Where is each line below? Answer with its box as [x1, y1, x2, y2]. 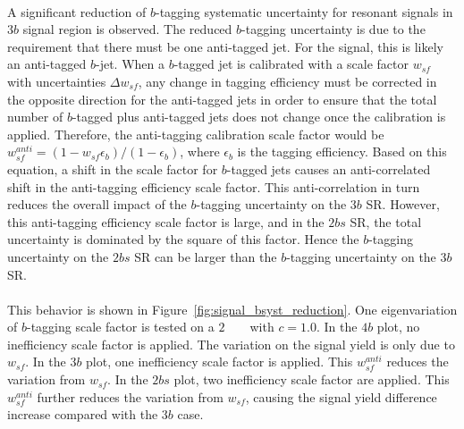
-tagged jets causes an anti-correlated [226, 159, 431, 178]
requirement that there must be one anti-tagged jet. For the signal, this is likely [7, 37, 443, 55]
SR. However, [366, 195, 440, 214]
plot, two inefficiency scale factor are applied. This [173, 370, 450, 389]
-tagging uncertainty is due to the [241, 20, 426, 38]
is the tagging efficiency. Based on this [237, 142, 447, 161]
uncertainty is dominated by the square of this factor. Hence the [7, 230, 359, 248]
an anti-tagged [7, 55, 87, 73]
